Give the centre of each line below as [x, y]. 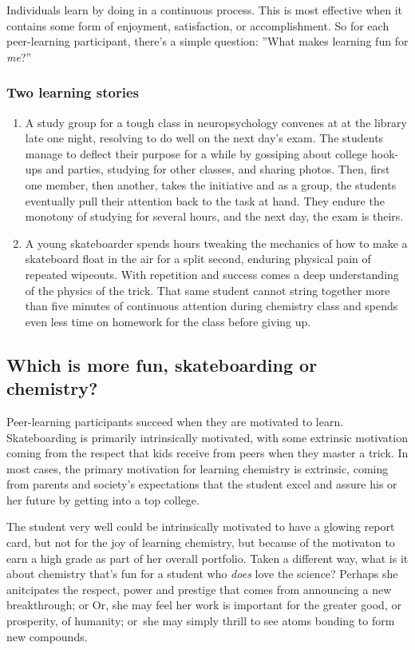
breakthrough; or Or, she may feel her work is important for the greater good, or [204, 605]
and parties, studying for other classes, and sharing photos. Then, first [218, 169]
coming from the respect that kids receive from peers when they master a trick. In [207, 453]
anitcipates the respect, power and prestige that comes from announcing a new [199, 589]
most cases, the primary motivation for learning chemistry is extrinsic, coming [198, 468]
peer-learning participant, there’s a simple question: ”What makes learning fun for [207, 41]
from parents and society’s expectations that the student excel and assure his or [202, 484]
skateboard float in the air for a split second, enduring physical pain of [198, 259]
